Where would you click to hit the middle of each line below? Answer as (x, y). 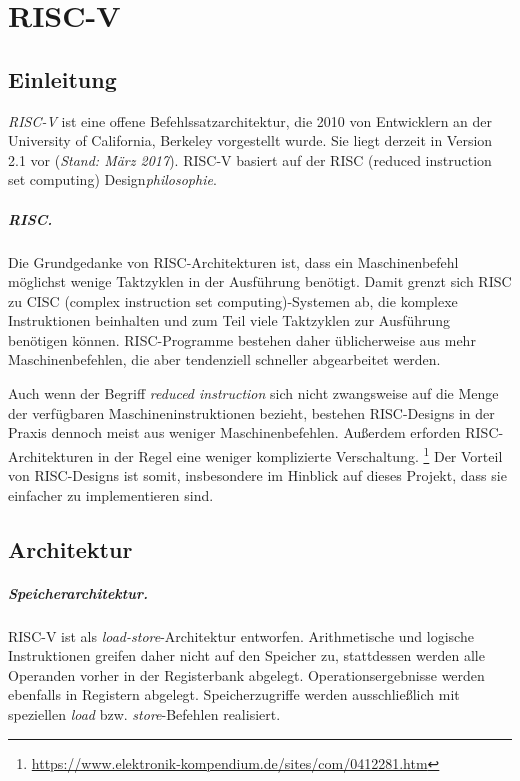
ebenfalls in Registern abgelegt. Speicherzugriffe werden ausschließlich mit (234, 694)
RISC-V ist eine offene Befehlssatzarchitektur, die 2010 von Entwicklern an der (250, 120)
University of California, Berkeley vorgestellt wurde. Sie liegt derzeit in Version (250, 140)
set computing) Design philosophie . (112, 179)
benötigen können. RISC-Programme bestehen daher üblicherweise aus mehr (242, 339)
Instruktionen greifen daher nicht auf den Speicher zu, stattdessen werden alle (246, 655)
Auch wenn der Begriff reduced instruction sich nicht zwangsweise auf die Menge (253, 393)
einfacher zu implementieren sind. (111, 494)
